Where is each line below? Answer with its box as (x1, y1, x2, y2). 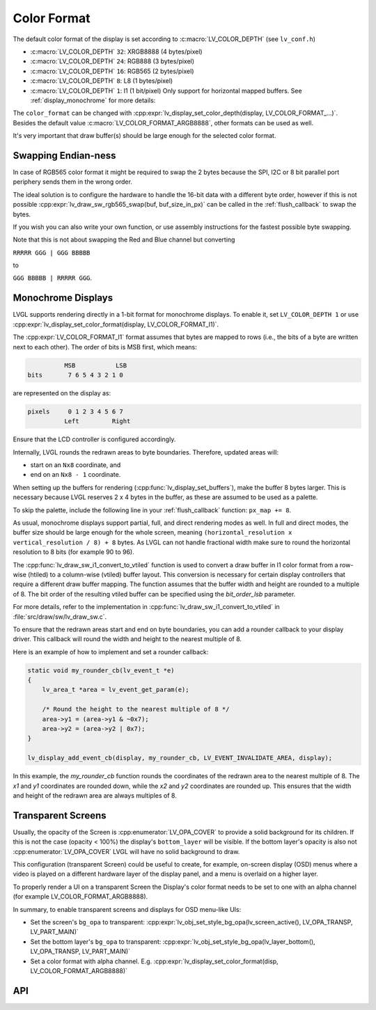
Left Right (63, 418, 131, 425)
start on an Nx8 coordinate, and (30, 461, 121, 469)
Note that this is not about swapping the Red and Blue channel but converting (13, 235, 235, 244)
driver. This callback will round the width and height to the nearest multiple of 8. (13, 635, 242, 643)
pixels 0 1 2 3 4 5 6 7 (27, 407, 123, 416)
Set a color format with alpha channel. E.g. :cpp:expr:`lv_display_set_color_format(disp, (30, 957, 279, 965)
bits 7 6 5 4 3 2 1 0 (27, 371, 123, 379)
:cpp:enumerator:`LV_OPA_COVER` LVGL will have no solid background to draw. (13, 847, 240, 855)
